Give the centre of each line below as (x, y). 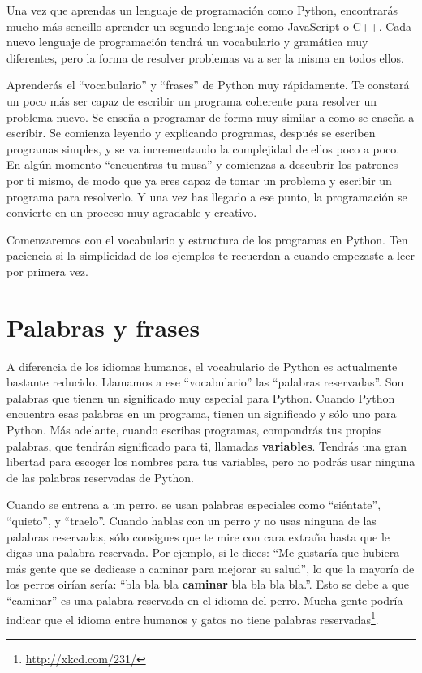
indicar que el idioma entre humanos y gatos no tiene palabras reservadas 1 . (193, 618)
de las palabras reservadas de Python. (100, 477)
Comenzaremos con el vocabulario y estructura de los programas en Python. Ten (207, 239)
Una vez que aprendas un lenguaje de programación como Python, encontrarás (202, 10)
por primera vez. (47, 271)
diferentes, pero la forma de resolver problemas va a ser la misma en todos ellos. (205, 57)
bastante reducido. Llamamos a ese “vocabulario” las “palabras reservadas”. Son (205, 382)
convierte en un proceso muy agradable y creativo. (132, 212)
